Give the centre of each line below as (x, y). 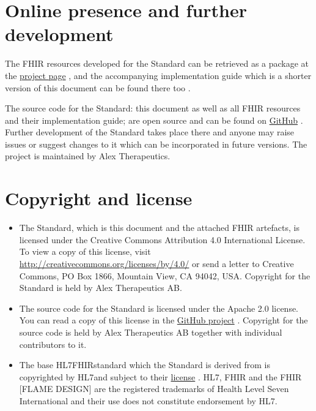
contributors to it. (53, 344)
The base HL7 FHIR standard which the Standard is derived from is (145, 365)
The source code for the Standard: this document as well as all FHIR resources (153, 108)
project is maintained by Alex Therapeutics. (88, 156)
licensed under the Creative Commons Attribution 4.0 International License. (162, 239)
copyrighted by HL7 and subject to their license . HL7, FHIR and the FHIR (160, 376)
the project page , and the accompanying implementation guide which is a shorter (158, 75)
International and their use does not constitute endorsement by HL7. (148, 400)
